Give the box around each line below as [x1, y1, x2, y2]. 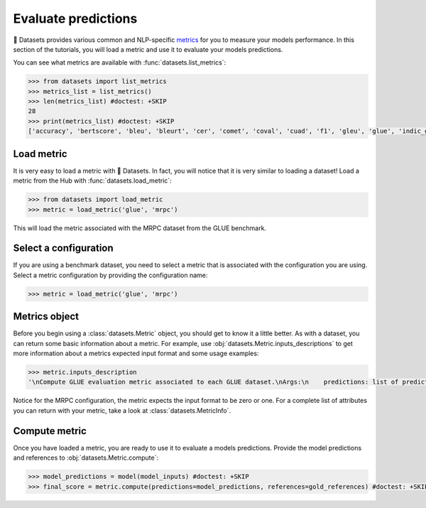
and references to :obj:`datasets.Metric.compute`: [13, 453, 159, 462]
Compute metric [13, 425, 87, 437]
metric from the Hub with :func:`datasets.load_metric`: [13, 176, 172, 185]
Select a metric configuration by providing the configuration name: [13, 271, 208, 279]
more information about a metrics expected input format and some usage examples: [13, 349, 259, 358]
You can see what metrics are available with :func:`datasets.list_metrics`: [13, 58, 226, 67]
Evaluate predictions [13, 11, 138, 26]
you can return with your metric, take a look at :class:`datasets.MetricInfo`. [13, 406, 231, 415]
